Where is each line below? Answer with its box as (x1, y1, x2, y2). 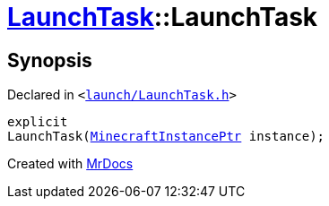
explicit (7, 115, 68, 130)
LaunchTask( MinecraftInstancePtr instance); (7, 129, 325, 144)
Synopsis (7, 48, 92, 72)
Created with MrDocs (7, 156, 134, 172)
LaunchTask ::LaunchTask (7, 2, 318, 32)
